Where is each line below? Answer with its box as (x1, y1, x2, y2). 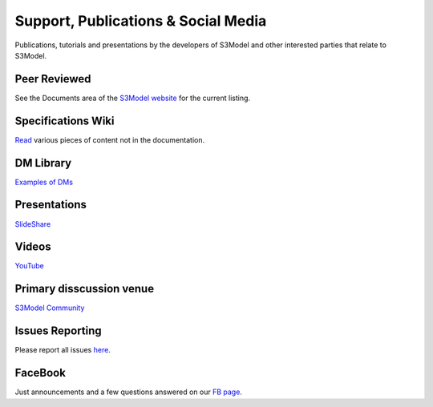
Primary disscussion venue (14, 282, 155, 296)
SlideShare (14, 219, 51, 228)
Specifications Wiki (14, 114, 115, 127)
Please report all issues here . (14, 345, 111, 355)
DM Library (14, 156, 72, 170)
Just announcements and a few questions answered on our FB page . (14, 387, 242, 397)
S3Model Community (14, 303, 85, 312)
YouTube (14, 261, 44, 271)
